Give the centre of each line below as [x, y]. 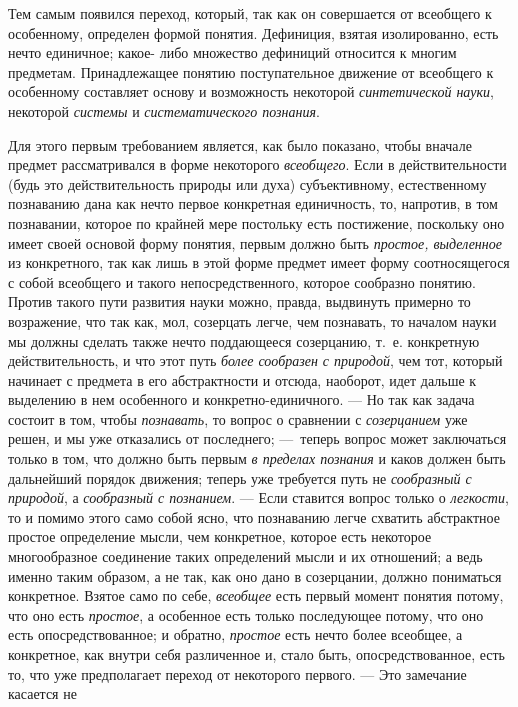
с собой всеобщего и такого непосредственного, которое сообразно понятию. [242, 281]
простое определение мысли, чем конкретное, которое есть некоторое [220, 536]
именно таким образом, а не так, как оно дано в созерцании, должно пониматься [255, 575]
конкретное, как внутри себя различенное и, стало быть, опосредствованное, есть [256, 654]
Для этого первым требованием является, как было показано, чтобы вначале [240, 144]
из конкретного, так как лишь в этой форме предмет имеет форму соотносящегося [259, 262]
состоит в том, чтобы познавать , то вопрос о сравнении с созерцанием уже [238, 418]
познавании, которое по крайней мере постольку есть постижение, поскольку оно [256, 222]
